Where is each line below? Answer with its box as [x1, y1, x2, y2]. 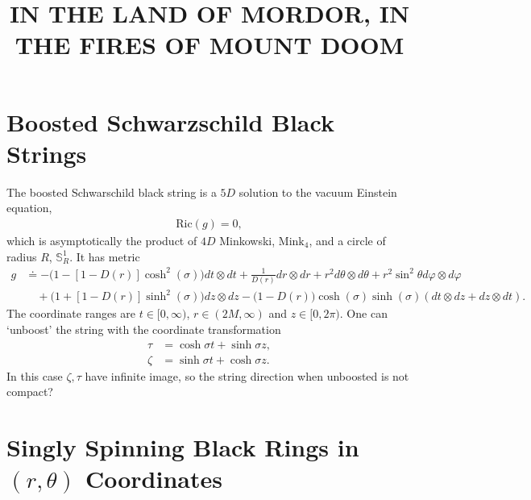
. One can [339, 305, 388, 322]
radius [6, 248, 37, 265]
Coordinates [85, 462, 222, 495]
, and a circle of [309, 231, 386, 248]
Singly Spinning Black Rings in [6, 431, 359, 464]
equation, [6, 199, 52, 216]
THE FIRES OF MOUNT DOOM [15, 28, 404, 61]
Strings [6, 136, 87, 169]
